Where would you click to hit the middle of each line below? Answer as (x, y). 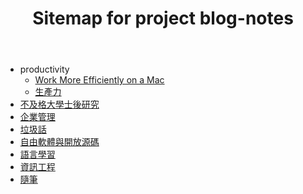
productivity (44, 69)
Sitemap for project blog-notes (163, 18)
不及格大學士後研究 (59, 104)
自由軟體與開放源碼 (59, 142)
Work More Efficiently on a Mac (99, 80)
